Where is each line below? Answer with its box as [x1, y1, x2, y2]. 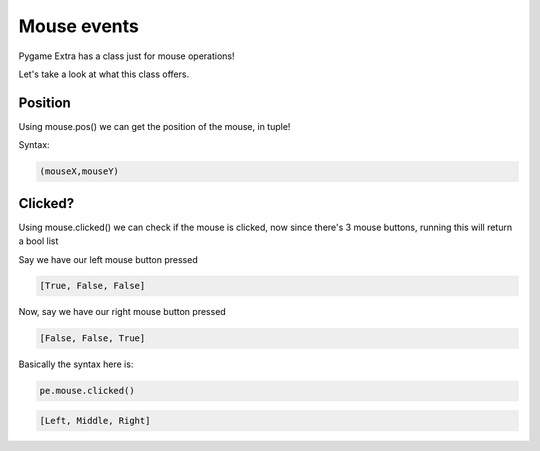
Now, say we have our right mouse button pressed [18, 306, 227, 318]
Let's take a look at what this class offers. [18, 68, 190, 80]
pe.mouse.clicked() [39, 385, 135, 397]
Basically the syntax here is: [18, 358, 134, 370]
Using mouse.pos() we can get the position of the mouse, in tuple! [18, 120, 291, 132]
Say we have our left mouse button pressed [18, 253, 199, 265]
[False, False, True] [39, 333, 146, 344]
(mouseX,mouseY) [39, 166, 120, 177]
